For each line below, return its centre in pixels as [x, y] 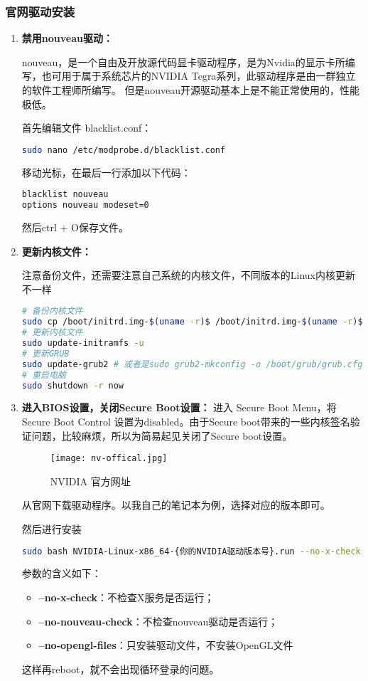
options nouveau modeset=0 [85, 205]
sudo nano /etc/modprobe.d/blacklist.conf [124, 150]
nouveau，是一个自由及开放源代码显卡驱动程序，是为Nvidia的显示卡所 [183, 62]
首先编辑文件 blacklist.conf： [87, 128]
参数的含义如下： [61, 573]
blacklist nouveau [65, 195]
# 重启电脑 [44, 375]
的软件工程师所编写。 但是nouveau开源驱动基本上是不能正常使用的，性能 [191, 90]
